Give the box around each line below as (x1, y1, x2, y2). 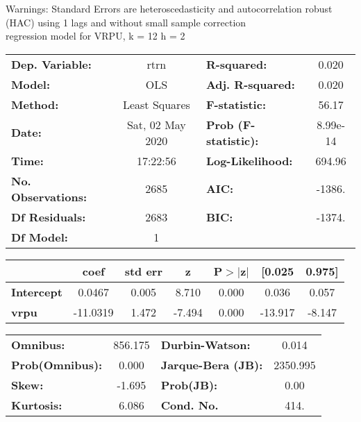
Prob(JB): (160, 376, 218, 393)
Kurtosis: (11, 396, 62, 413)
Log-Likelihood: (205, 152, 293, 169)
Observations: (11, 188, 87, 205)
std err (124, 262, 162, 279)
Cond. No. (160, 396, 219, 413)
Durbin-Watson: (160, 336, 251, 353)
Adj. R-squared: (205, 76, 295, 92)
